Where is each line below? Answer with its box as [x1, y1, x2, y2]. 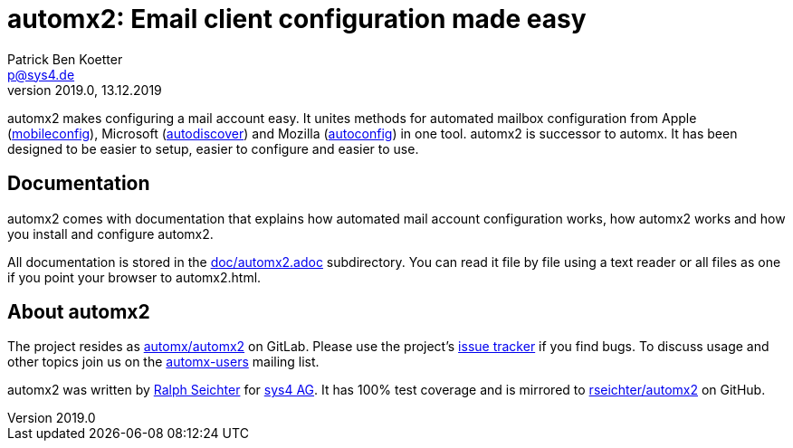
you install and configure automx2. [7, 225, 214, 242]
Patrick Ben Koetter [7, 51, 123, 67]
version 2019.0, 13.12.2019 [7, 81, 162, 98]
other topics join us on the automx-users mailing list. [7, 354, 320, 370]
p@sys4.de [7, 66, 75, 82]
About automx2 [7, 300, 150, 324]
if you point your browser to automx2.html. [7, 269, 262, 285]
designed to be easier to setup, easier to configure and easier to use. [7, 140, 419, 157]
